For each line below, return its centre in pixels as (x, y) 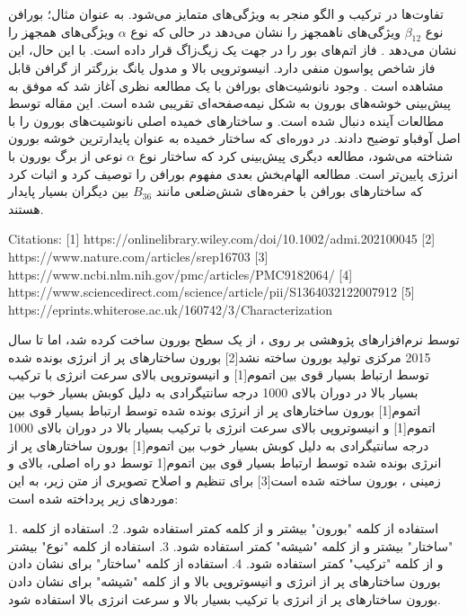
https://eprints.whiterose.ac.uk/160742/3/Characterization (170, 309)
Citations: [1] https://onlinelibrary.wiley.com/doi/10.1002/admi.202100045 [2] (222, 239)
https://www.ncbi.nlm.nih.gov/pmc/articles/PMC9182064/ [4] (181, 274)
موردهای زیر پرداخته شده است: (93, 498)
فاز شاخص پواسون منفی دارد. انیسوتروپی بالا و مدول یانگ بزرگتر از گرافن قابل (222, 67)
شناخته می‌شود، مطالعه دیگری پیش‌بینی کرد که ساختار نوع (296, 155)
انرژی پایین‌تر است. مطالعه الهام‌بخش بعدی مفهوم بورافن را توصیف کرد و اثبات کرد (233, 173)
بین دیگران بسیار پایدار (69, 191)
